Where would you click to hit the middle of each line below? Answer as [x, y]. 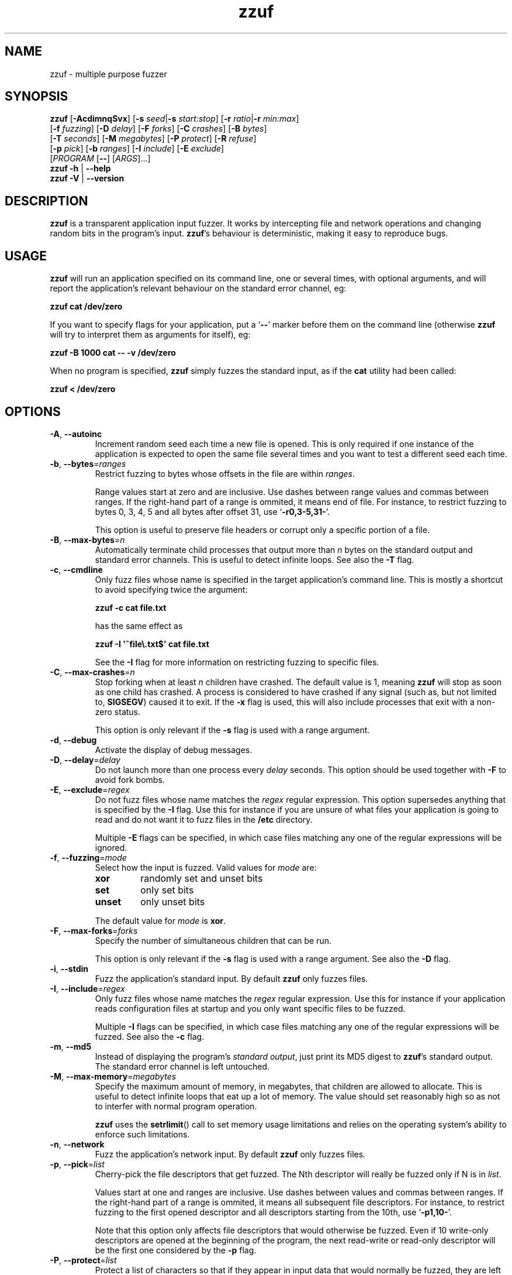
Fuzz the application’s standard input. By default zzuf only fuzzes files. [231, 978]
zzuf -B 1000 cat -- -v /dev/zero [113, 353]
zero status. [118, 712]
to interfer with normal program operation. [176, 1106]
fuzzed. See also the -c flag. [150, 1036]
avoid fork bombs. [130, 779]
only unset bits [173, 901]
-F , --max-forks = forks [94, 930]
